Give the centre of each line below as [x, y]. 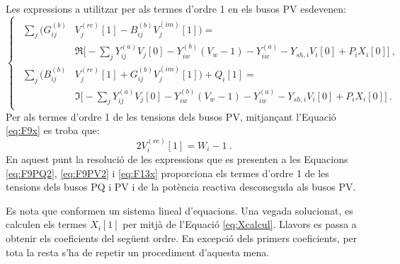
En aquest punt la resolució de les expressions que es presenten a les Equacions [177, 159]
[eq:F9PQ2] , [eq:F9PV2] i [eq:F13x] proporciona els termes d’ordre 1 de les [167, 173]
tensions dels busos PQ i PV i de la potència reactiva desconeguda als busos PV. [181, 187]
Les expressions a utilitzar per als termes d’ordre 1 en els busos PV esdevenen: [176, 8]
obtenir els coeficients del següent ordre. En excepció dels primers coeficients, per [182, 238]
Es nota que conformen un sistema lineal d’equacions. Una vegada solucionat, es [179, 210]
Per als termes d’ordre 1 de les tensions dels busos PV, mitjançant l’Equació [171, 116]
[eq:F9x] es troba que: [53, 130]
